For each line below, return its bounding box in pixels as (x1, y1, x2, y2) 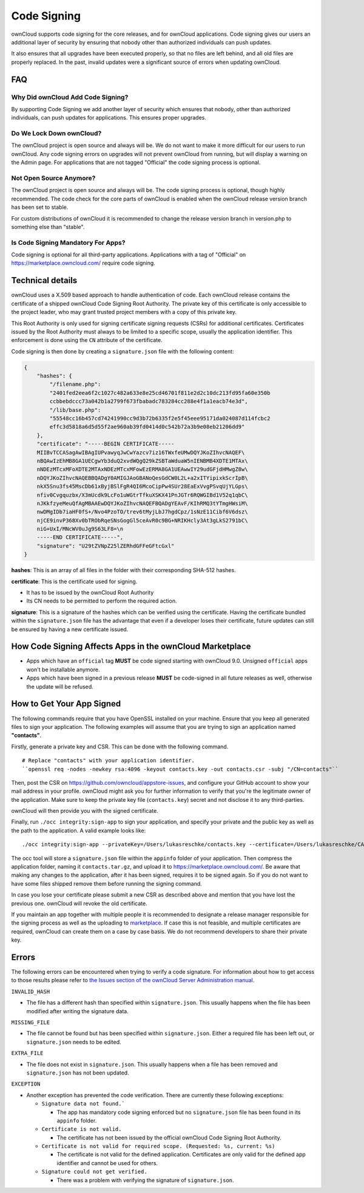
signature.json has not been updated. (26, 1069, 130, 1076)
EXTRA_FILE (11, 1050, 44, 1057)
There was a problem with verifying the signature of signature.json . (56, 1176, 234, 1184)
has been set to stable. (11, 203, 69, 211)
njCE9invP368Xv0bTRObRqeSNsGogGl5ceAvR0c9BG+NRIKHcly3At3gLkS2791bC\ (36, 517, 248, 524)
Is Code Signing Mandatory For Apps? (11, 238, 126, 247)
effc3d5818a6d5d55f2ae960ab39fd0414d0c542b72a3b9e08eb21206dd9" (49, 423, 245, 431)
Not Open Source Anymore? (11, 174, 96, 182)
